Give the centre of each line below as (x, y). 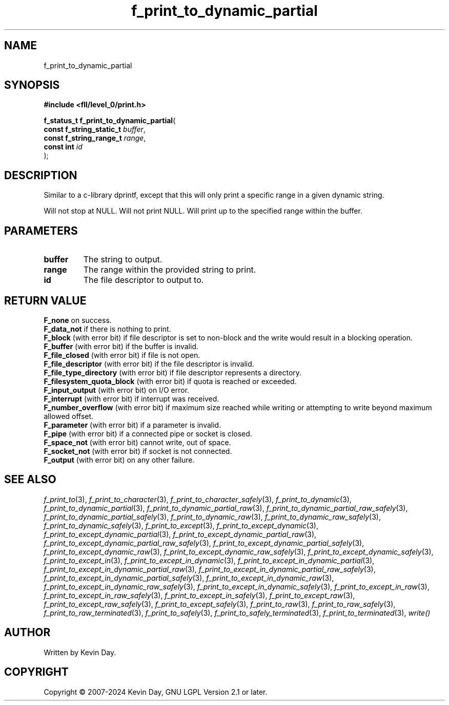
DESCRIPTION (41, 175)
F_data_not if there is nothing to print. (107, 329)
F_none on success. (78, 320)
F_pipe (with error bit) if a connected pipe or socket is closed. (148, 433)
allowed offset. (69, 416)
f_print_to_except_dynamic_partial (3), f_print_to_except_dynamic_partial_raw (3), (180, 534)
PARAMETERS (41, 231)
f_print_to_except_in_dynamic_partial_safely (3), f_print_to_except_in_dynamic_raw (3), (189, 578)
